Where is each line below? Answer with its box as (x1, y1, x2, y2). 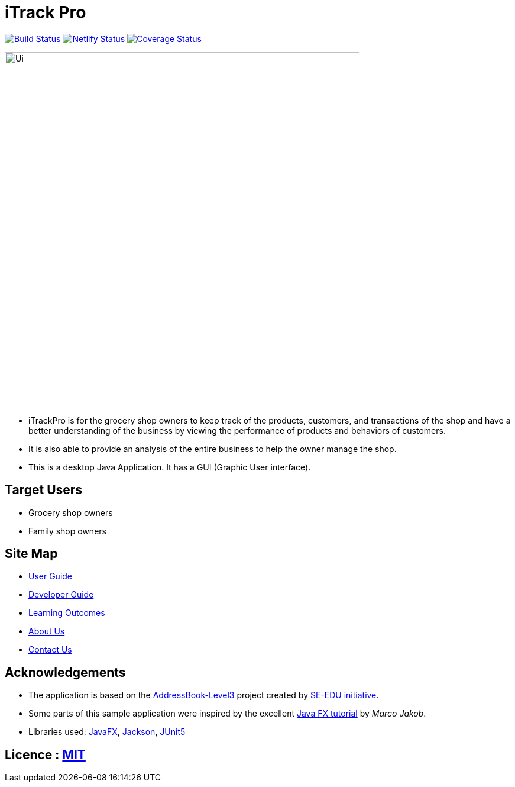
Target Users (5, 482, 83, 498)
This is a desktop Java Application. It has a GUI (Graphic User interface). (28, 462, 311, 472)
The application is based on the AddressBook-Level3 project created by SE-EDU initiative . (28, 690, 379, 701)
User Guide (28, 571, 73, 582)
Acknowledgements (5, 665, 126, 680)
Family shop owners (28, 525, 106, 536)
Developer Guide (28, 589, 94, 600)
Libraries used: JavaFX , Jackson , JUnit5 (28, 727, 186, 737)
